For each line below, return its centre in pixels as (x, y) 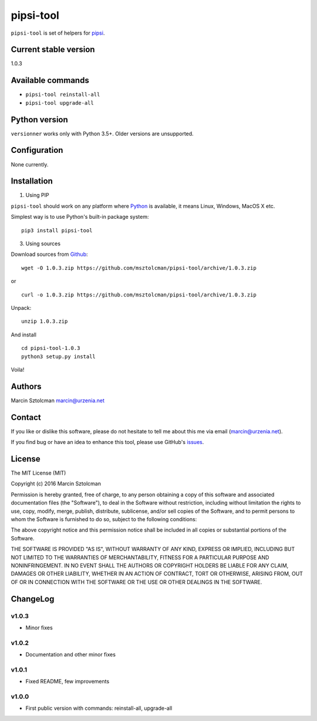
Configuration (37, 150)
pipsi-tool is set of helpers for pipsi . (58, 33)
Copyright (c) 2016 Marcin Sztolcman (56, 484)
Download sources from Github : (49, 254)
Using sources (43, 243)
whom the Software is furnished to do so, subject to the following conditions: (104, 519)
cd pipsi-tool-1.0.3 (51, 348)
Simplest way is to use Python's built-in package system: (80, 217)
